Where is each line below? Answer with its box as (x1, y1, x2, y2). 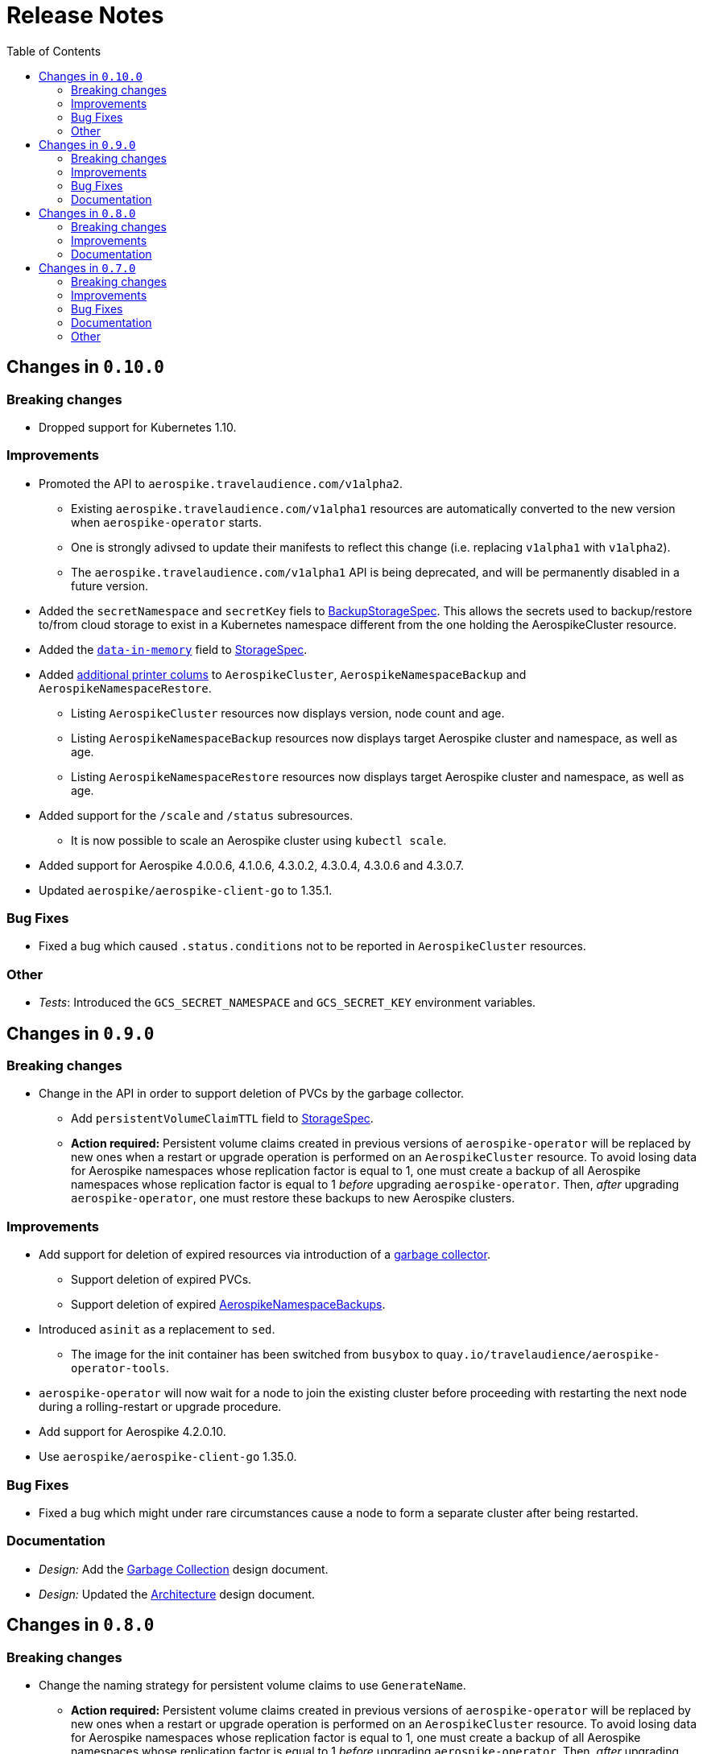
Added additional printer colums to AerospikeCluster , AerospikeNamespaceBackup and (39, 667, 527, 681)
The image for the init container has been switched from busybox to (71, 1347, 433, 1362)
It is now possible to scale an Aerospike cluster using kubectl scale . (71, 833, 447, 847)
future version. (71, 578, 148, 593)
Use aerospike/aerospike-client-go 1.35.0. (39, 1450, 297, 1464)
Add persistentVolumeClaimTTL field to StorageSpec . (71, 1111, 374, 1126)
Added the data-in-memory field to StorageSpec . (39, 642, 308, 656)
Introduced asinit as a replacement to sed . (39, 1322, 275, 1337)
